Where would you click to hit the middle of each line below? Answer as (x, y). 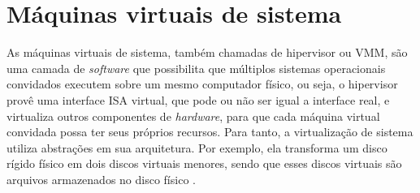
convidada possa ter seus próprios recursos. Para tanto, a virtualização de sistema (210, 132)
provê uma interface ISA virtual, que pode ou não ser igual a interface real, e (198, 99)
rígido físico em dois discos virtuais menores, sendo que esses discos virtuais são (204, 163)
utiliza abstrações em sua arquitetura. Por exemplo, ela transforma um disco (197, 147)
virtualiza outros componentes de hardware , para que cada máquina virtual (193, 116)
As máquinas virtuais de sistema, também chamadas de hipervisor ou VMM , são (207, 52)
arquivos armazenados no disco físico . (101, 179)
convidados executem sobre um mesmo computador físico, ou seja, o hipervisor (202, 84)
